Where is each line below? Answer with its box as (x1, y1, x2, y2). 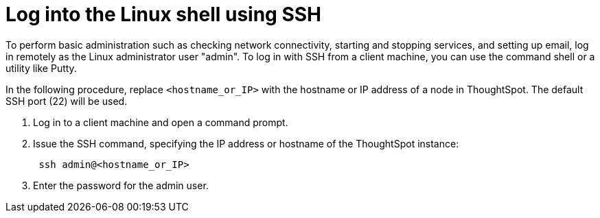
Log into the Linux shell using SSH (5, 3, 321, 26)
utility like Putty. (5, 62, 77, 74)
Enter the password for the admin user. (33, 179, 209, 191)
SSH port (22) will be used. (5, 95, 128, 107)
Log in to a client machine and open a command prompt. (33, 116, 288, 128)
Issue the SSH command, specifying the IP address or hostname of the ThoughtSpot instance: (33, 137, 459, 149)
